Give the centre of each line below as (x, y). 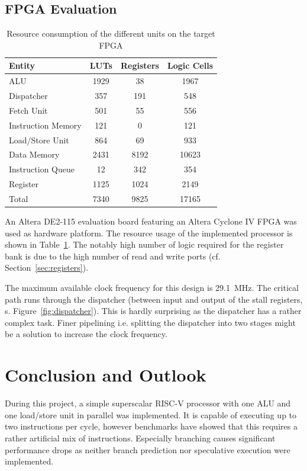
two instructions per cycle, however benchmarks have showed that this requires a (151, 426)
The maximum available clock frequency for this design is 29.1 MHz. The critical (152, 288)
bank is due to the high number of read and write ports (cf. (113, 256)
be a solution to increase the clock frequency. (86, 334)
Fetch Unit (28, 110)
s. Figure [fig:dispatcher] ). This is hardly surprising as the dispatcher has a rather (153, 311)
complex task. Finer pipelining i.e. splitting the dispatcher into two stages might (150, 322)
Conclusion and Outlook (106, 375)
